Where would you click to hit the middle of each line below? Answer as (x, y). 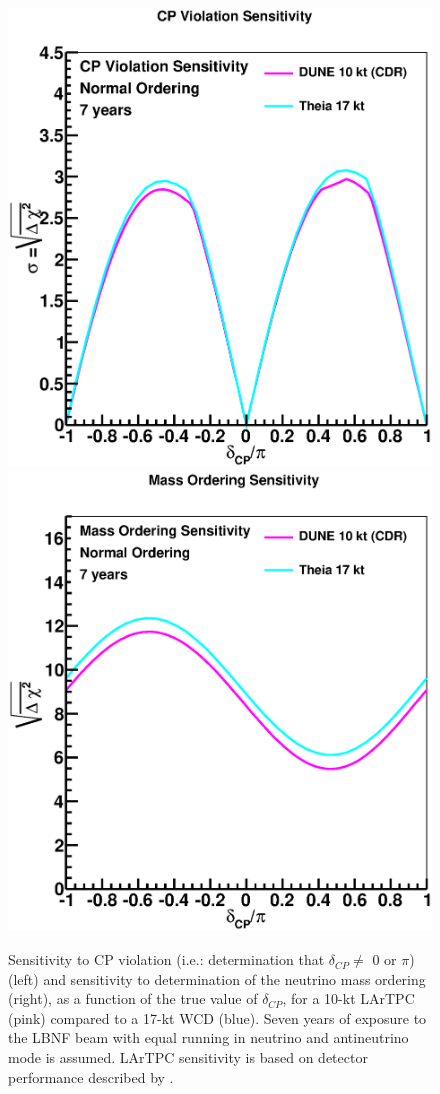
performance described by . (91, 1076)
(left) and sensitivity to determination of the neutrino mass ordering (217, 978)
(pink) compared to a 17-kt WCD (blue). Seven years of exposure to (217, 1017)
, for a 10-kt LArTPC (348, 998)
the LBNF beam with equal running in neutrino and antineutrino (208, 1037)
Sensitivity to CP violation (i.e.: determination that (166, 959)
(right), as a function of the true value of (133, 998)
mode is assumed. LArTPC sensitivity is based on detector (188, 1057)
